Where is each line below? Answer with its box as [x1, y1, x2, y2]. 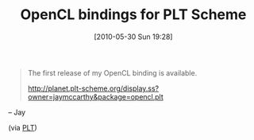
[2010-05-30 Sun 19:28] [94, 32, 173, 41]
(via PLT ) [8, 122, 37, 132]
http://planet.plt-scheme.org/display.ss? [27, 84, 160, 93]
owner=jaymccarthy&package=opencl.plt [27, 91, 164, 101]
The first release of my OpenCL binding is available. [27, 68, 198, 77]
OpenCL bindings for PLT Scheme [20, 6, 247, 24]
